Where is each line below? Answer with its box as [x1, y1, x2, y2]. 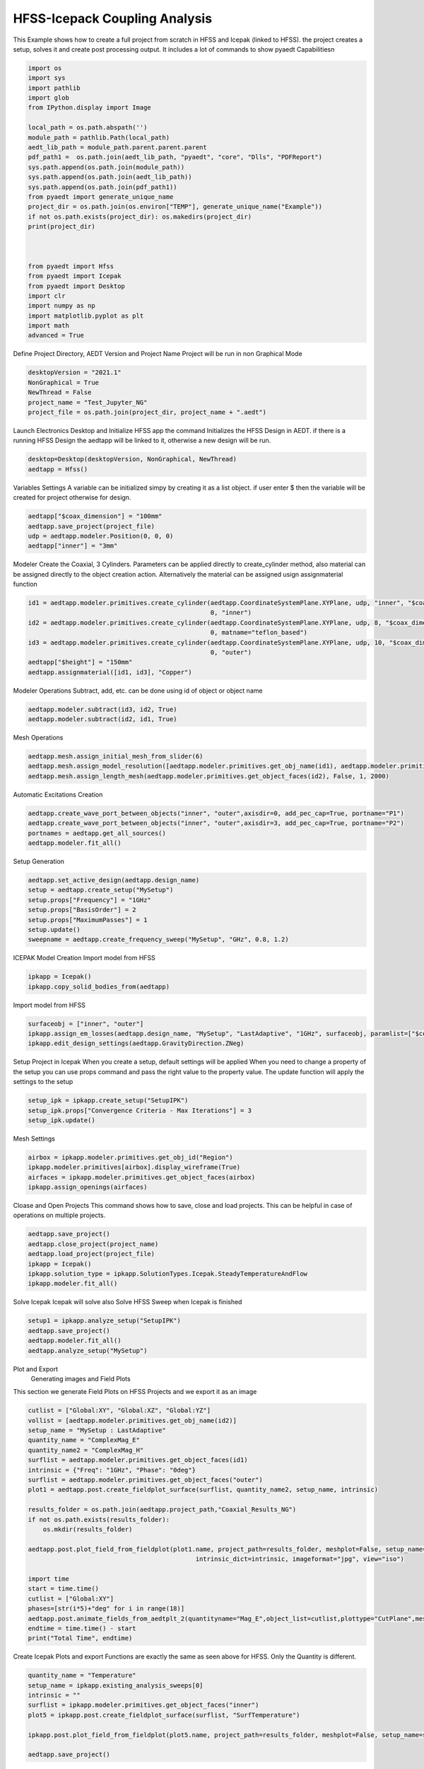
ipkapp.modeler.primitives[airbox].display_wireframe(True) [28, 1163, 241, 1171]
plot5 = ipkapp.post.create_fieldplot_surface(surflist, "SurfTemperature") [28, 1711, 300, 1719]
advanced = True [28, 331, 85, 340]
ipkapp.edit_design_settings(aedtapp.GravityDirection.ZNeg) [28, 1039, 245, 1047]
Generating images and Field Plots [30, 1374, 131, 1383]
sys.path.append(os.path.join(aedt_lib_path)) [28, 173, 192, 181]
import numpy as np [28, 301, 95, 310]
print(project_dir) [28, 223, 95, 231]
